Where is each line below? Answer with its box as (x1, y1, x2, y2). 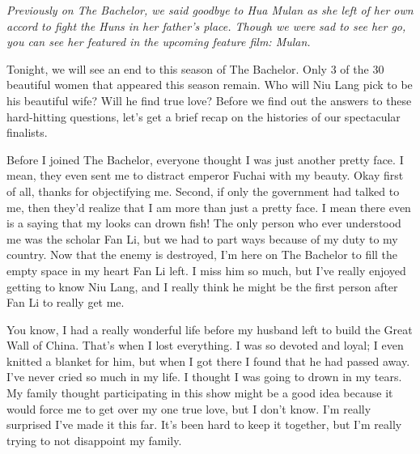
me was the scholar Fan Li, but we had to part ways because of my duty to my (6, 230, 398, 247)
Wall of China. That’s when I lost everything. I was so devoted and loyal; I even (6, 337, 404, 354)
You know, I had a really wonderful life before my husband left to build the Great (6, 320, 413, 337)
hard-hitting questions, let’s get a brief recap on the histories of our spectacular (6, 108, 401, 125)
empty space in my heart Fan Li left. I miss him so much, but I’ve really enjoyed (6, 261, 406, 278)
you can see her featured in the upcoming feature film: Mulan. (6, 33, 311, 50)
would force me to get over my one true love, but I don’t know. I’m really (6, 400, 371, 417)
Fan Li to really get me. (6, 294, 125, 311)
